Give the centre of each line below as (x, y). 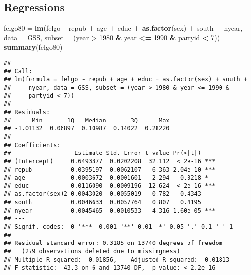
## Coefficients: (32, 145)
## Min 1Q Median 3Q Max (87, 120)
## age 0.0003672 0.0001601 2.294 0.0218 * (106, 178)
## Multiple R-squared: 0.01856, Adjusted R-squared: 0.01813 (117, 260)
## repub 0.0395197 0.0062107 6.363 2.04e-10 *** (110, 169)
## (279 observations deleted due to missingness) (92, 252)
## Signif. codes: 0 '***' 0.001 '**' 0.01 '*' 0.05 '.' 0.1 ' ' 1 (119, 227)
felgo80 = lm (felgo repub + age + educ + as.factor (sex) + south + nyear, (123, 28)
